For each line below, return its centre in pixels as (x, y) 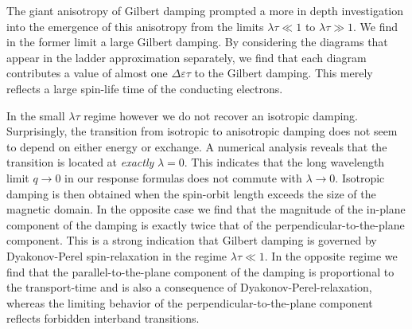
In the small (36, 115)
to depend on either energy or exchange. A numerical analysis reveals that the (197, 146)
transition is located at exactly (80, 162)
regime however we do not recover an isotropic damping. (221, 115)
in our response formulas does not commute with (183, 177)
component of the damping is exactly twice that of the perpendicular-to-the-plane (206, 224)
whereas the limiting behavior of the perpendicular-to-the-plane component (190, 302)
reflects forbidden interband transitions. (103, 318)
